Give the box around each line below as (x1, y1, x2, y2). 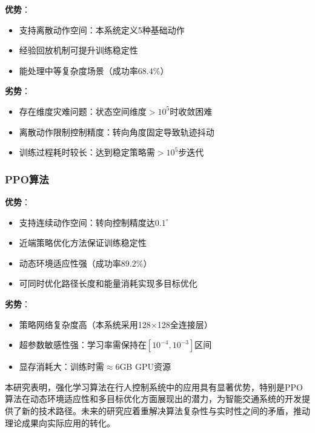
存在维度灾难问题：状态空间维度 (19, 104, 147, 117)
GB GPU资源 (119, 360, 171, 373)
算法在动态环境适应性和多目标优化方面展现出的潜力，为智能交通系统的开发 (5, 392, 302, 405)
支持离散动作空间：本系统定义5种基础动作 (19, 23, 185, 36)
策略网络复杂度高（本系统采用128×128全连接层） (19, 318, 213, 330)
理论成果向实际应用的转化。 (5, 416, 115, 429)
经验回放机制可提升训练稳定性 (19, 44, 138, 56)
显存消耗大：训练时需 (19, 360, 104, 373)
